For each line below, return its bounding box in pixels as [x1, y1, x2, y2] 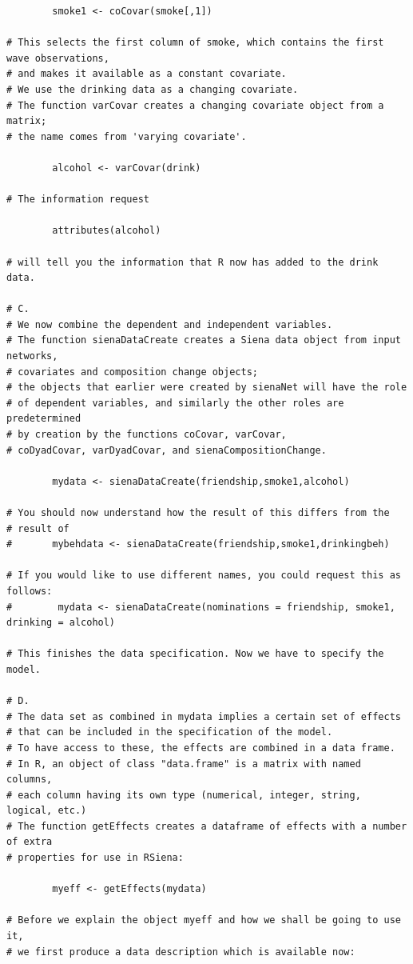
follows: [6, 585, 53, 597]
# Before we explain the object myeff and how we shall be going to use [6, 914, 401, 926]
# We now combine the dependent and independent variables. [6, 318, 333, 330]
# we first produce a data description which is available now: [6, 946, 355, 958]
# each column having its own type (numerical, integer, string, [6, 789, 361, 801]
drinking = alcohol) [6, 617, 116, 629]
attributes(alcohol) [52, 225, 161, 237]
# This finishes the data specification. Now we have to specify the [6, 648, 384, 660]
